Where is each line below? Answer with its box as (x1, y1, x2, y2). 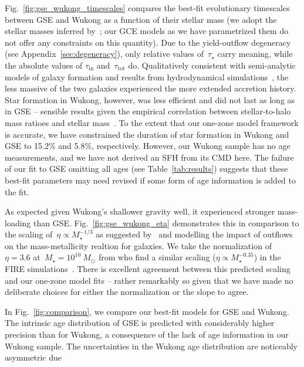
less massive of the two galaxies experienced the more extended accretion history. (5, 82, 296, 94)
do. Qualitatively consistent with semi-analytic (128, 59, 296, 71)
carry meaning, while (217, 47, 293, 60)
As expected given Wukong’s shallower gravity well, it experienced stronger (5, 205, 275, 218)
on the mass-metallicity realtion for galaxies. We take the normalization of (5, 239, 272, 252)
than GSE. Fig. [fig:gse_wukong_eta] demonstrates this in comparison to (33, 216, 299, 229)
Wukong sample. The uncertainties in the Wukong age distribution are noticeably (5, 339, 298, 352)
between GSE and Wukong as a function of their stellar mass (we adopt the (5, 13, 277, 25)
